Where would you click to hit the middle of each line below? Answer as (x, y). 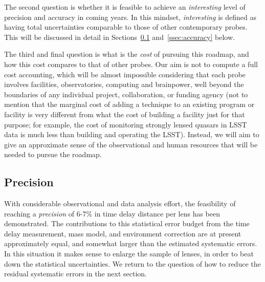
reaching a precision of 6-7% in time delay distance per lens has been (112, 213)
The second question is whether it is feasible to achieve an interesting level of (125, 7)
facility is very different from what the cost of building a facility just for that (125, 114)
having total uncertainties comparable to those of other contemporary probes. (126, 27)
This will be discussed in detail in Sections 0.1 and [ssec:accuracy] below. (119, 37)
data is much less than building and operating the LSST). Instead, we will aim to (132, 134)
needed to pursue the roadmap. (53, 154)
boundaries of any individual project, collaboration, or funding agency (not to (126, 94)
